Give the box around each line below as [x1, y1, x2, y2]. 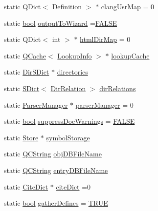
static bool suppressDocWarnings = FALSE [4, 116, 135, 126]
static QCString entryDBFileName [4, 165, 108, 175]
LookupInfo [57, 50, 92, 60]
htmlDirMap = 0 [80, 34, 131, 44]
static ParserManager [4, 99, 68, 110]
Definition [52, 1, 82, 11]
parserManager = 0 [75, 99, 134, 110]
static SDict [4, 83, 40, 93]
